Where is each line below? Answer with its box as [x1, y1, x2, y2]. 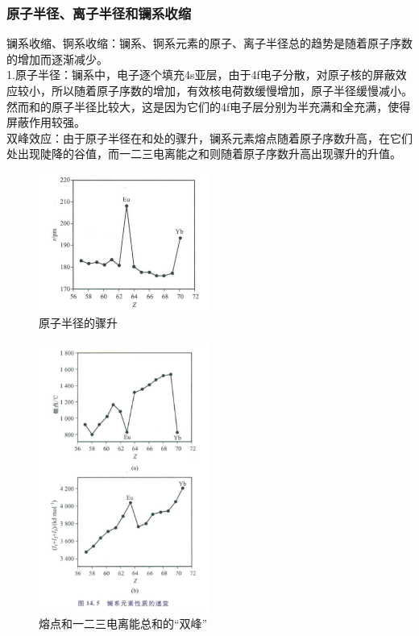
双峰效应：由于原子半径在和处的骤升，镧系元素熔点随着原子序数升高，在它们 [6, 129, 413, 146]
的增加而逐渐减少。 [6, 50, 108, 67]
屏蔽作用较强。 [6, 114, 85, 131]
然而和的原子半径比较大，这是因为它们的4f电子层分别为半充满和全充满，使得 [6, 98, 411, 114]
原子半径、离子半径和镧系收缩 [6, 2, 192, 23]
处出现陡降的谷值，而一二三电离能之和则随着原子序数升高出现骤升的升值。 [6, 145, 401, 162]
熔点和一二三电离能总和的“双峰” [39, 614, 208, 631]
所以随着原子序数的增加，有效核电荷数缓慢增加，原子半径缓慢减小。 [51, 82, 413, 98]
